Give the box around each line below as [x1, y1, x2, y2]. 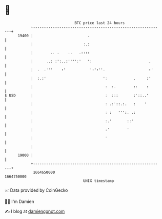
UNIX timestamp [83, 178, 114, 183]
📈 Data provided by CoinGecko [4, 187, 68, 193]
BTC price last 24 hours [74, 20, 125, 25]
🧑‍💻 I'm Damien [4, 199, 35, 204]
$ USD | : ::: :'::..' [4, 93, 149, 98]
